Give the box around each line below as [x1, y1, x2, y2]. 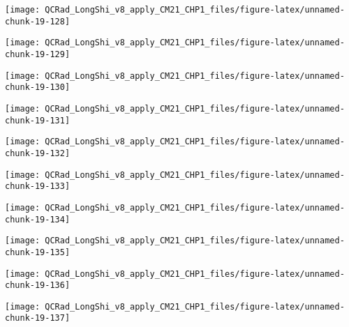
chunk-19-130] [5, 82, 70, 93]
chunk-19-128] [5, 16, 70, 26]
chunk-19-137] [5, 313, 70, 324]
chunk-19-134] [5, 214, 70, 225]
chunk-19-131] [5, 115, 70, 126]
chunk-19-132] [5, 148, 70, 158]
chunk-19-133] [5, 181, 70, 192]
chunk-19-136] [5, 280, 70, 291]
